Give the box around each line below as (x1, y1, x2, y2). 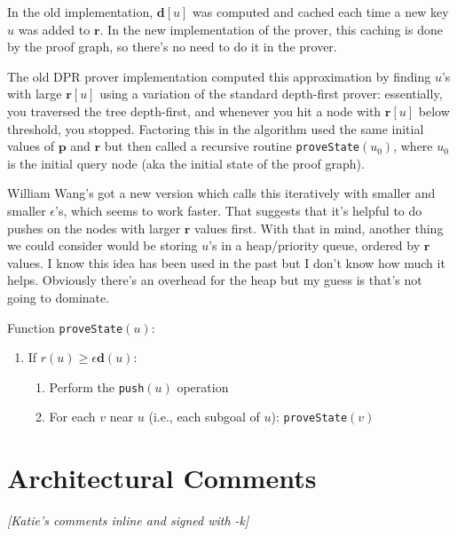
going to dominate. (7, 288, 110, 306)
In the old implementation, (7, 3, 154, 20)
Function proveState (7, 318, 123, 336)
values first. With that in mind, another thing (194, 218, 444, 237)
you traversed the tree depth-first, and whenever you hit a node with (7, 101, 382, 120)
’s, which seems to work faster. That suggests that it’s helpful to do (55, 201, 422, 219)
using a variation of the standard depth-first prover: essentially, (99, 84, 443, 103)
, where (393, 137, 433, 155)
